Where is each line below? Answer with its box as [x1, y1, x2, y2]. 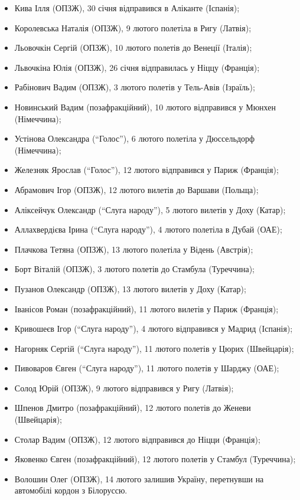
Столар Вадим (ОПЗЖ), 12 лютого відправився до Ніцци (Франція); [14, 433, 260, 445]
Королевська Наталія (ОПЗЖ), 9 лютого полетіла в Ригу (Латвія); [14, 21, 252, 34]
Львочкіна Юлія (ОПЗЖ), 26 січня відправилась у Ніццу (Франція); [14, 61, 260, 73]
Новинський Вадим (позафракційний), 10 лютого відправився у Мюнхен [14, 100, 276, 113]
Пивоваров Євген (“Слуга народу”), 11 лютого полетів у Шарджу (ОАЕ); [14, 362, 279, 374]
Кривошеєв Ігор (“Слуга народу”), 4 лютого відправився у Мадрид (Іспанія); [14, 322, 293, 335]
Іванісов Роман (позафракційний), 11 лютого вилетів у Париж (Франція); [14, 302, 279, 315]
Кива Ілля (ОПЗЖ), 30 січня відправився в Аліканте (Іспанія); [14, 2, 240, 14]
